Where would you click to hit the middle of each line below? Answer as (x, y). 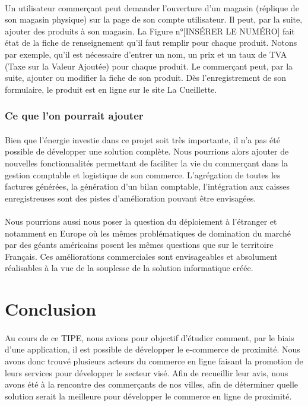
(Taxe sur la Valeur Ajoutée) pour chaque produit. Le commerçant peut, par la (149, 66)
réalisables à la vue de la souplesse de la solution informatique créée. (129, 268)
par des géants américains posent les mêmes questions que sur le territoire (139, 245)
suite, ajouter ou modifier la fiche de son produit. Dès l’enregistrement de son (146, 78)
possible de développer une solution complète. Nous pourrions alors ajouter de (147, 151)
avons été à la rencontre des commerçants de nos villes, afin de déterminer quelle (152, 384)
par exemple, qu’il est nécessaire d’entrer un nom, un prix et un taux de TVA (146, 54)
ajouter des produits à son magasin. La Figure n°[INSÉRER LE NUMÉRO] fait (150, 31)
